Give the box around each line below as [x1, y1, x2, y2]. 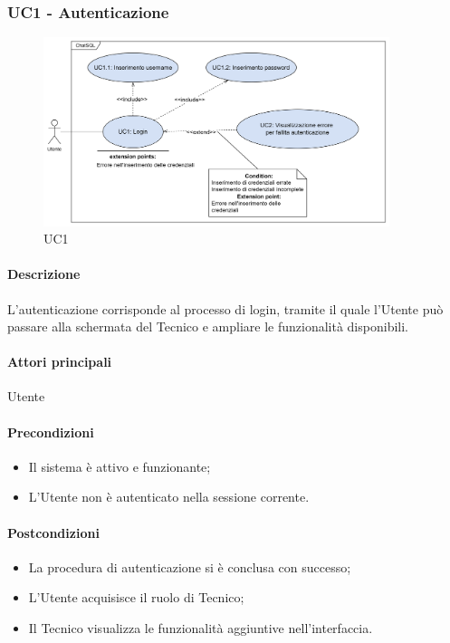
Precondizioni [7, 422, 94, 441]
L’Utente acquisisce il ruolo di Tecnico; [28, 588, 244, 607]
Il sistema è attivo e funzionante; [28, 456, 211, 475]
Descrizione [7, 264, 81, 283]
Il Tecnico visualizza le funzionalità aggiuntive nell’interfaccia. [28, 619, 373, 638]
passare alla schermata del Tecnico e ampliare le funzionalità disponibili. [7, 317, 408, 336]
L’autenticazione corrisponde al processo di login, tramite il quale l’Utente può [7, 299, 444, 318]
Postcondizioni [7, 523, 100, 542]
